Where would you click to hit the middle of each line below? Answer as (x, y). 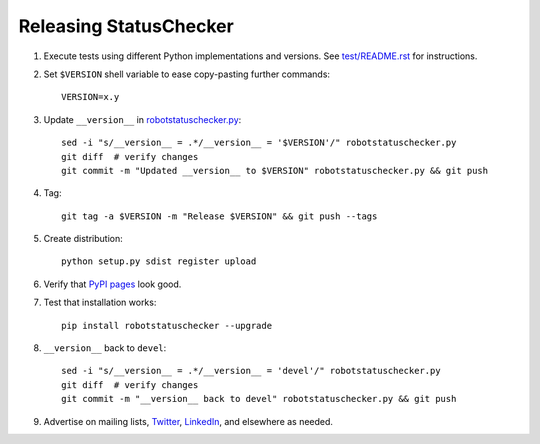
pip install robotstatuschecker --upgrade (167, 325)
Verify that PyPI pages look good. (112, 284)
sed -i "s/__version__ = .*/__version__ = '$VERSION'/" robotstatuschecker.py (259, 143)
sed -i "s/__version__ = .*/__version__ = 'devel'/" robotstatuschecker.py (251, 371)
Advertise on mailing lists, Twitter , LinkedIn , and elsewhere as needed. (188, 421)
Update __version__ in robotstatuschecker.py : (142, 119)
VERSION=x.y (90, 97)
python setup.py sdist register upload (159, 261)
